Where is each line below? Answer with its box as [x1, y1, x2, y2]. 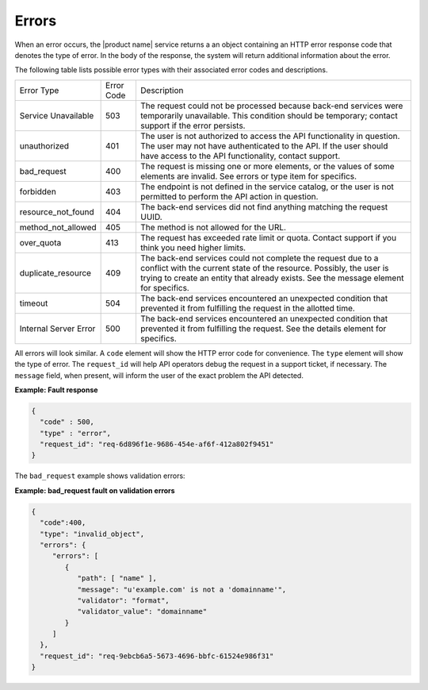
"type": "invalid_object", [40, 529, 145, 538]
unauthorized [19, 140, 70, 151]
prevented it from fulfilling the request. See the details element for [139, 322, 387, 333]
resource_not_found [19, 206, 94, 218]
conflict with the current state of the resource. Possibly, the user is [139, 262, 389, 273]
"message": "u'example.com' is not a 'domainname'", [77, 584, 287, 594]
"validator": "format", [77, 596, 170, 605]
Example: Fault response [14, 385, 98, 395]
